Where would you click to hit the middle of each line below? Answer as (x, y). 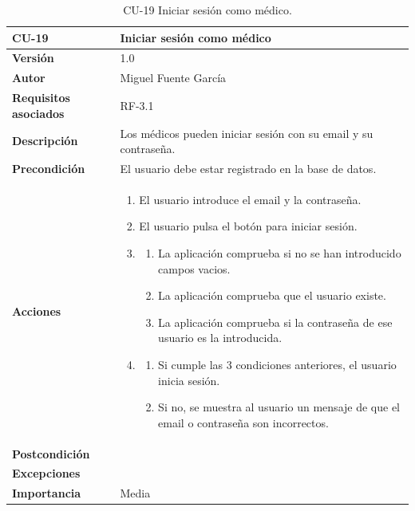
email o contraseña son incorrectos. (243, 422)
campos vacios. (194, 268)
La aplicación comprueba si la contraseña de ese (275, 322)
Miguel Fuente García (173, 78)
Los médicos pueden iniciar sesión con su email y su (247, 133)
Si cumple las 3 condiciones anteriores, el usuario (277, 364)
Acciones (37, 311)
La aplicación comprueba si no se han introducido (280, 253)
